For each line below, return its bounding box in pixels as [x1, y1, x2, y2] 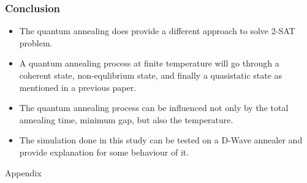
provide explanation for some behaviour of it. [19, 145, 189, 158]
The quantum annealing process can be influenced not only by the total [19, 101, 289, 114]
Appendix [5, 166, 42, 179]
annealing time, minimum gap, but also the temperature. [19, 113, 233, 126]
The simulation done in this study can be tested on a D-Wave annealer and [19, 134, 303, 146]
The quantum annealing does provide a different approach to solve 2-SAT [19, 24, 295, 37]
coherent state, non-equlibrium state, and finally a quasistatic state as [19, 69, 282, 81]
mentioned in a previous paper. [19, 81, 137, 93]
